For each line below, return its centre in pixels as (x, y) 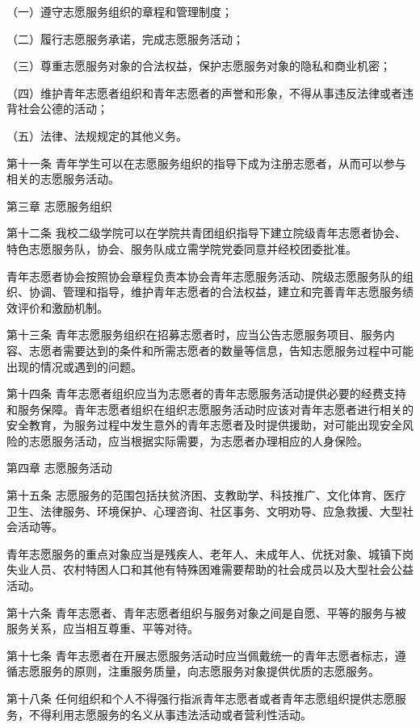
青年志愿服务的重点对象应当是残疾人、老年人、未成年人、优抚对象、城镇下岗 (210, 553)
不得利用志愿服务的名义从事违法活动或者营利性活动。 (170, 714)
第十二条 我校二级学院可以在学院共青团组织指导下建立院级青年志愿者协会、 (206, 233)
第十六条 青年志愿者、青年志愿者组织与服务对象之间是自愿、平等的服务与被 (206, 612)
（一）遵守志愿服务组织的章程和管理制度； (120, 11)
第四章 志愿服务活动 (59, 468)
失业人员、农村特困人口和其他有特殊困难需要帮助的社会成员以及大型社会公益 (210, 569)
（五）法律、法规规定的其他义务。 (97, 135)
